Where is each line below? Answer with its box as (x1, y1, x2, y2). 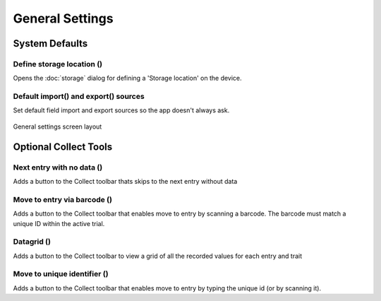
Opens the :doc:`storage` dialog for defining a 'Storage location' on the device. (13, 74, 243, 83)
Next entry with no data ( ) (13, 163, 103, 172)
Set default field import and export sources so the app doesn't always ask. (13, 106, 230, 114)
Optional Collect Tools (13, 141, 113, 153)
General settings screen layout (13, 122, 102, 131)
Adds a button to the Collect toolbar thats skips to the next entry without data (13, 177, 238, 185)
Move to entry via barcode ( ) (13, 194, 113, 204)
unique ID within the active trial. (13, 219, 105, 228)
